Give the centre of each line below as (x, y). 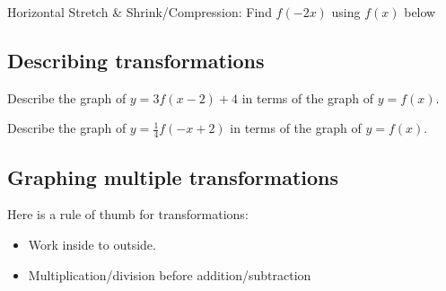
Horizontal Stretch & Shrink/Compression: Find (140, 12)
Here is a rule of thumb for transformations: (128, 214)
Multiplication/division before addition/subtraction (170, 274)
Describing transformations (136, 60)
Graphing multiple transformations (173, 176)
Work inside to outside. (92, 245)
